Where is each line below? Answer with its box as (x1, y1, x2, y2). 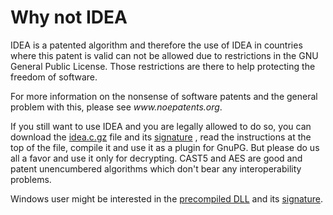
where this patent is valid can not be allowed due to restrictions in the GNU (10, 49, 319, 61)
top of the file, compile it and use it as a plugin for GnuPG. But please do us (10, 141, 320, 153)
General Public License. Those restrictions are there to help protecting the (10, 60, 316, 72)
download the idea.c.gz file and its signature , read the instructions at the (10, 131, 312, 143)
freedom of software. (10, 71, 98, 83)
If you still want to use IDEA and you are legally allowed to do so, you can (10, 120, 312, 132)
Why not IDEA (10, 6, 128, 29)
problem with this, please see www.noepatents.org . (10, 101, 223, 113)
